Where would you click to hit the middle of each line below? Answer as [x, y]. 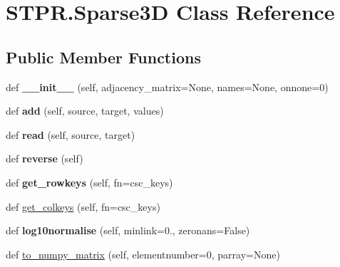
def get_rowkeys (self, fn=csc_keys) [89, 182]
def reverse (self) [45, 158]
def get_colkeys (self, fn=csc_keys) [83, 206]
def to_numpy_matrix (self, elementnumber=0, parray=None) [143, 254]
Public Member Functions [103, 57]
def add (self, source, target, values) [85, 111]
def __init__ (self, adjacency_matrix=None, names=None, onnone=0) [167, 87]
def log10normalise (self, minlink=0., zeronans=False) [128, 230]
